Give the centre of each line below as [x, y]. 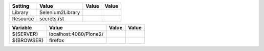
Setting [21, 6]
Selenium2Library [60, 12]
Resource [23, 19]
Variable [22, 28]
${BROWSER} [28, 40]
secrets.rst [52, 19]
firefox [57, 40]
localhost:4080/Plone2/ [76, 34]
